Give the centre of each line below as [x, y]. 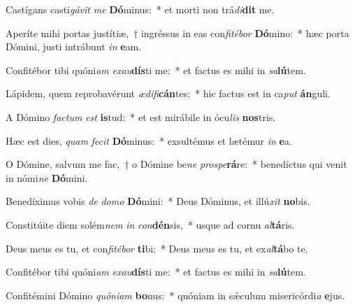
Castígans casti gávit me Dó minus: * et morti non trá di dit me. [140, 9]
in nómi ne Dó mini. [47, 177]
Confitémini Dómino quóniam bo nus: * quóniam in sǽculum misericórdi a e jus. [175, 295]
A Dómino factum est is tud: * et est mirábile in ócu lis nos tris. [141, 116]
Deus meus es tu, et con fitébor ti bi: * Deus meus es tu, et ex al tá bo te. [157, 248]
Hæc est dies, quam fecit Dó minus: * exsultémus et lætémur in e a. [149, 140]
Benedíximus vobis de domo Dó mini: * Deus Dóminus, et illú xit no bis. [158, 201]
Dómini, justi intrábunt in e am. [74, 47]
